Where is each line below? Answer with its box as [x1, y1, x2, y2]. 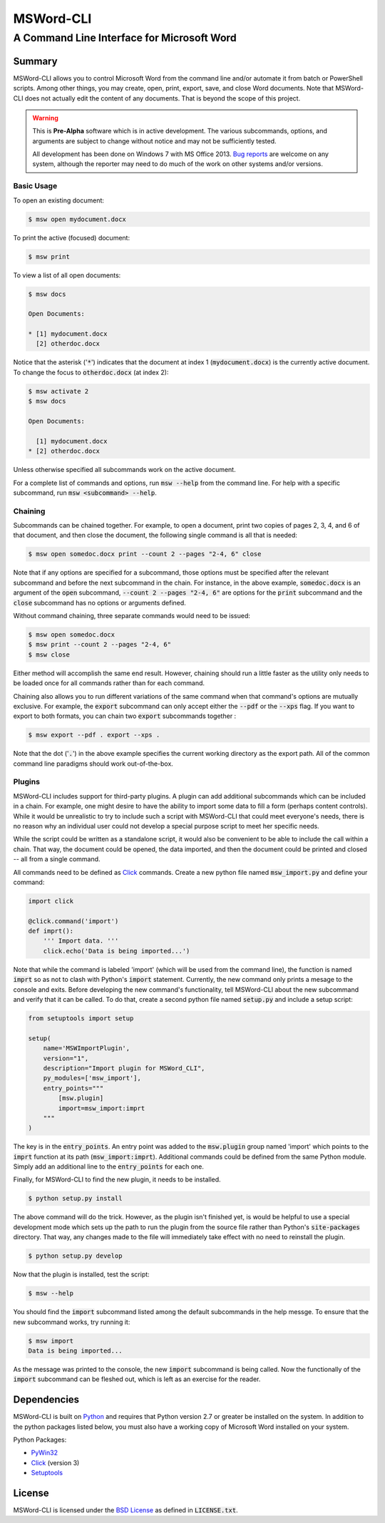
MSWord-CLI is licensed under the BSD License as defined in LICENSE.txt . [13, 1506, 238, 1514]
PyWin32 [31, 1448, 58, 1457]
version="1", [43, 1054, 89, 1062]
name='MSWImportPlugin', [43, 1045, 130, 1052]
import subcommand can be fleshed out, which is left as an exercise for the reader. [13, 1375, 261, 1383]
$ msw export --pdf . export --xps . [28, 731, 160, 739]
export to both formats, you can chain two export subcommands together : [13, 712, 237, 720]
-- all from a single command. [13, 855, 101, 863]
